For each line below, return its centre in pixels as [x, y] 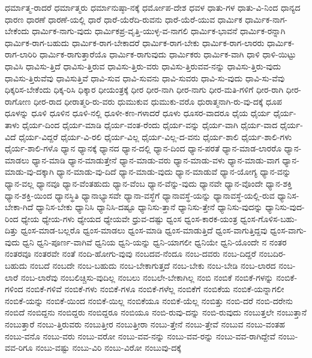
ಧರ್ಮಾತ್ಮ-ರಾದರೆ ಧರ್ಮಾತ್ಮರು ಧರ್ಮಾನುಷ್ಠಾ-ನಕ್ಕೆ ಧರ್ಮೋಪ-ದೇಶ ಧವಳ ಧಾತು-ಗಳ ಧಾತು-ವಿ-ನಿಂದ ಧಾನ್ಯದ [153, 7]
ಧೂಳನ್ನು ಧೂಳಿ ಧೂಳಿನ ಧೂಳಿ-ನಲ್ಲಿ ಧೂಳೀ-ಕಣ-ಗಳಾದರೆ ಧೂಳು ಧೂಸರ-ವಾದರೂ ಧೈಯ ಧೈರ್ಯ [138, 113]
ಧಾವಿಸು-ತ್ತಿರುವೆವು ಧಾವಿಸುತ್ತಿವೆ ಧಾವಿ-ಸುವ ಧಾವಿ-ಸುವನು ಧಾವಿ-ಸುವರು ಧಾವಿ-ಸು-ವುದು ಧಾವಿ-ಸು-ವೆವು [145, 78]
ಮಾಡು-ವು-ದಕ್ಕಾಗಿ [29, 172]
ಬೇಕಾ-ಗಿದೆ [19, 207]
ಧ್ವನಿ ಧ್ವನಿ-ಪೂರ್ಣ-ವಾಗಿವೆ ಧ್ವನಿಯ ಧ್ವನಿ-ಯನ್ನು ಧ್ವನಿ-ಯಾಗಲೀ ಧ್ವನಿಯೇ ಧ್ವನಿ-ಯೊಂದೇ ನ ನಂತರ [154, 242]
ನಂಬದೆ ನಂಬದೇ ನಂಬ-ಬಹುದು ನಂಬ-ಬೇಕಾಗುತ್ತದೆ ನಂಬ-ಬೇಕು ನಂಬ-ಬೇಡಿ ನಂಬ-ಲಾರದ [153, 266]
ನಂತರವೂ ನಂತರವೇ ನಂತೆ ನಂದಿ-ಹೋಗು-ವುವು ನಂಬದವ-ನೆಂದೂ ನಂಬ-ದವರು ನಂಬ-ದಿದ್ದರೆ [130, 254]
